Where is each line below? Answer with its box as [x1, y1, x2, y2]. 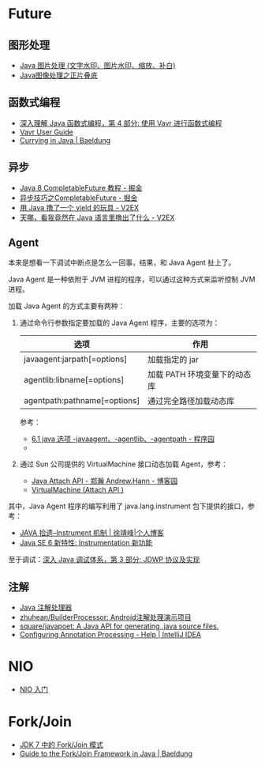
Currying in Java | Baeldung [19, 135, 111, 145]
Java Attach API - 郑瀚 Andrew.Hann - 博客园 [31, 476, 178, 486]
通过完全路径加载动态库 [147, 396, 235, 407]
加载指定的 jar [147, 354, 200, 365]
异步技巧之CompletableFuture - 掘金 [19, 193, 138, 202]
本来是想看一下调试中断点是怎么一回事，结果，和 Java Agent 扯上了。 [8, 258, 236, 267]
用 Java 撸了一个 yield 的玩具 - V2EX [19, 202, 140, 212]
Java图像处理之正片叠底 [19, 70, 99, 80]
